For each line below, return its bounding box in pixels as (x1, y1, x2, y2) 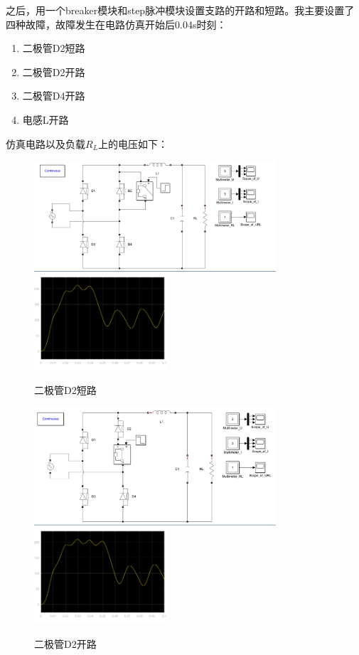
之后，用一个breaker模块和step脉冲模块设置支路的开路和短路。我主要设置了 (6, 3, 355, 17)
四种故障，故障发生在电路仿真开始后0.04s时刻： (6, 16, 227, 31)
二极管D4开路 (22, 88, 85, 103)
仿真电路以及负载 (6, 136, 85, 151)
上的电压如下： (98, 136, 168, 151)
